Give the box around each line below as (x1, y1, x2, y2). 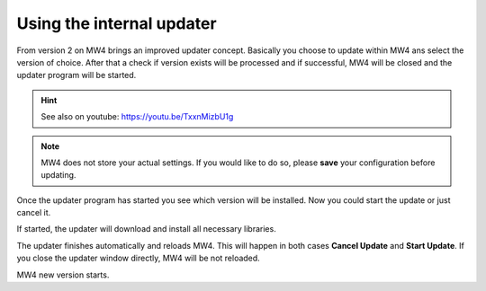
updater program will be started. (16, 70, 137, 81)
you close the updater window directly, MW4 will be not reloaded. (16, 252, 260, 264)
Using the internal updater (16, 13, 217, 33)
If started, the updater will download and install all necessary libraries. (16, 224, 276, 234)
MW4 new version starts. (16, 269, 110, 280)
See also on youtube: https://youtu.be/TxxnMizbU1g (40, 111, 234, 122)
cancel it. (16, 207, 51, 218)
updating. (40, 170, 76, 181)
